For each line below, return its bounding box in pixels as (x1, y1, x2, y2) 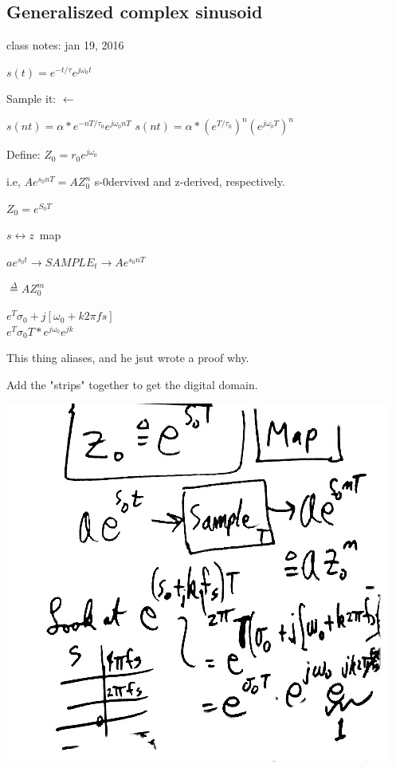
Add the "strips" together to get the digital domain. (6, 376, 258, 392)
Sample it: (6, 90, 57, 107)
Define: (6, 146, 41, 163)
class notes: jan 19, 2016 (6, 37, 124, 53)
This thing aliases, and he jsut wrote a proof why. (6, 349, 249, 366)
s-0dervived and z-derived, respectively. (94, 173, 285, 190)
